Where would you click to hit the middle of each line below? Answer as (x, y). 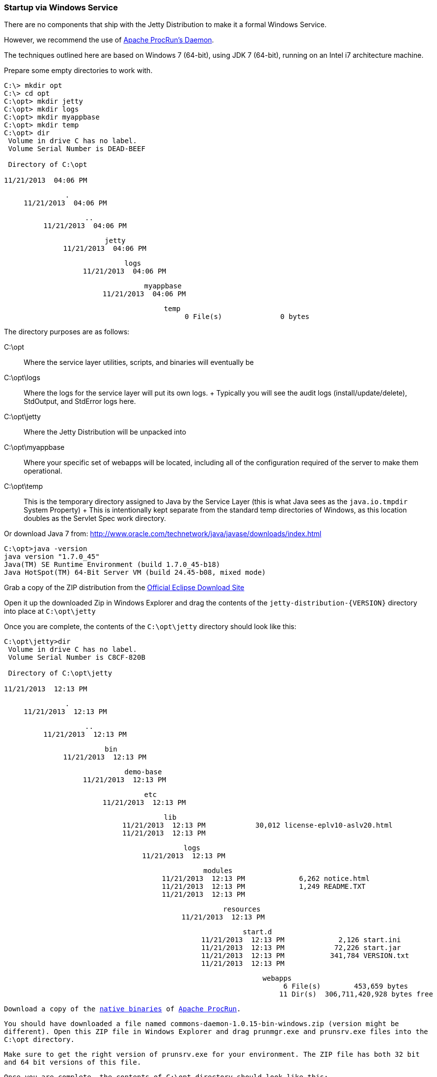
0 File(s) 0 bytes (247, 317)
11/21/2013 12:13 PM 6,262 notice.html (266, 879)
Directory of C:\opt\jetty (60, 673)
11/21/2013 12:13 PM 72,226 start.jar (301, 948)
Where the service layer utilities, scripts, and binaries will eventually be (139, 362)
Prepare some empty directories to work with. (78, 71)
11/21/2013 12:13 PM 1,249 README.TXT (264, 887)
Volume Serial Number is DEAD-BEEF (77, 149)
